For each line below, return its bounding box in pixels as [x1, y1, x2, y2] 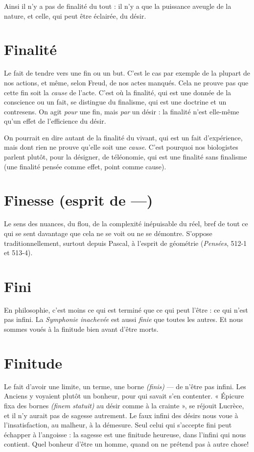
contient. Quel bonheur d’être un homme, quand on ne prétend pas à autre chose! [4, 439, 249, 449]
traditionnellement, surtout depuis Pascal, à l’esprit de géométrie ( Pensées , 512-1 [4, 238, 247, 248]
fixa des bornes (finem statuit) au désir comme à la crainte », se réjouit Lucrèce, [4, 400, 244, 410]
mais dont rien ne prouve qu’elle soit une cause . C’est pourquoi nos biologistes [4, 142, 238, 152]
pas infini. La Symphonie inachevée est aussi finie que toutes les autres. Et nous [4, 314, 243, 324]
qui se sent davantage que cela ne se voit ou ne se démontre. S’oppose [4, 228, 212, 238]
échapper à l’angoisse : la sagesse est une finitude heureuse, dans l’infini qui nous [4, 429, 246, 439]
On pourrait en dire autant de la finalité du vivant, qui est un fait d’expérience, [4, 132, 243, 142]
